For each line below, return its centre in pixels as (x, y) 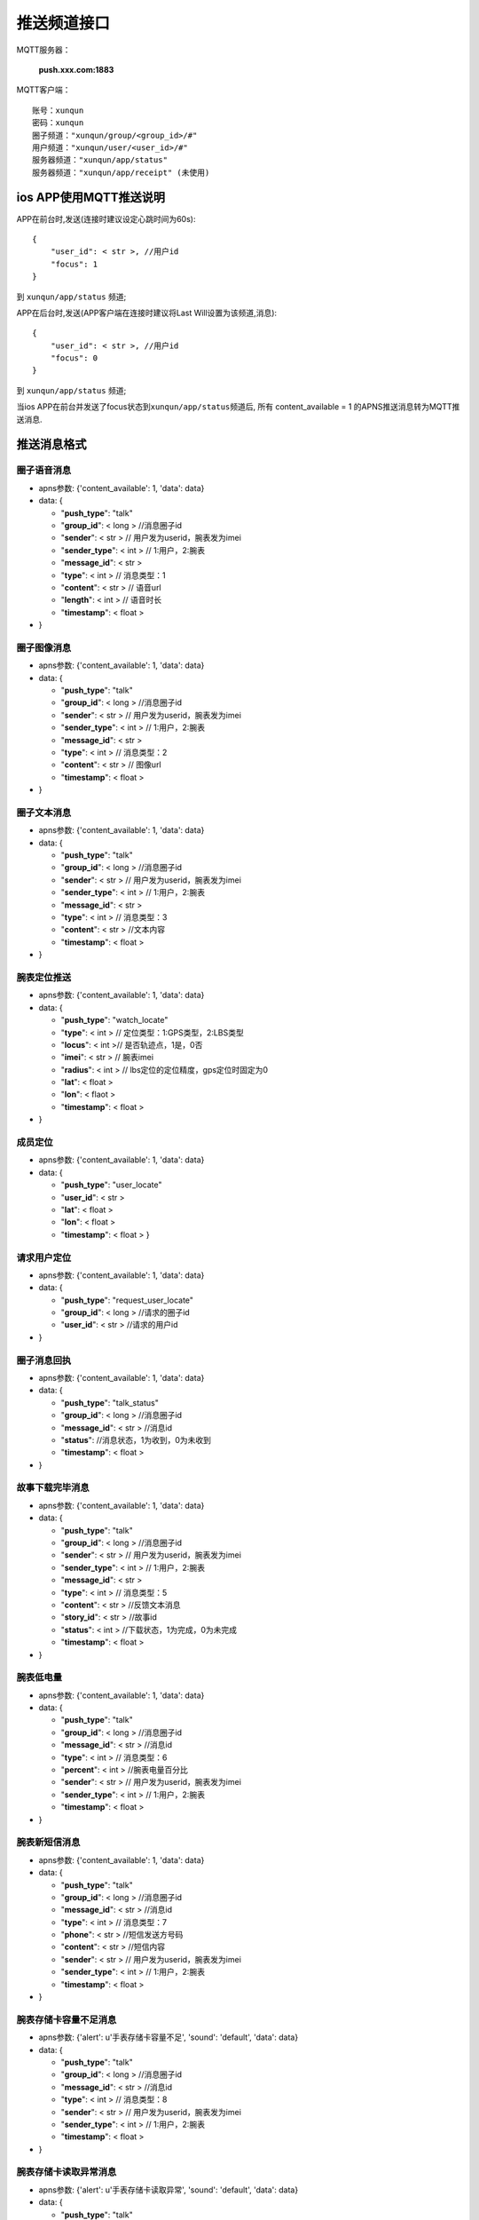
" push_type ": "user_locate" (112, 1185)
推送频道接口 (63, 23)
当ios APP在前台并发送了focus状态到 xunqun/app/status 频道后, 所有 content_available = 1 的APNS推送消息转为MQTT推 (238, 407)
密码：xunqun (58, 123)
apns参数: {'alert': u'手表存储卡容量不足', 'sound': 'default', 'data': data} (169, 2037)
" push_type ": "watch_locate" (114, 1020)
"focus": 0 (74, 358)
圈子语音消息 (44, 471)
